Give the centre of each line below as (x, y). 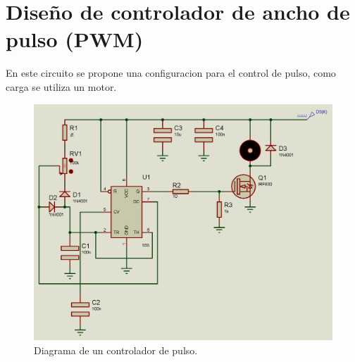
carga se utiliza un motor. (61, 86)
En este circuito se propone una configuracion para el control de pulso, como (171, 73)
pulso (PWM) (75, 39)
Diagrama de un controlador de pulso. (116, 350)
